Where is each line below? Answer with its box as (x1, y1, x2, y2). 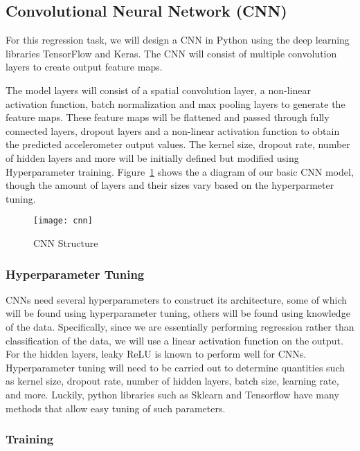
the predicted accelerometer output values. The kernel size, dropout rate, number (6, 137, 350, 151)
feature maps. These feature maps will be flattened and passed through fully (6, 110, 330, 125)
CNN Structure (33, 235, 98, 250)
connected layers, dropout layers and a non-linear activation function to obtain (6, 123, 340, 138)
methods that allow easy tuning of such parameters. (6, 401, 226, 415)
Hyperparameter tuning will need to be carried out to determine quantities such (6, 360, 345, 374)
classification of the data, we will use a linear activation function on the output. (6, 333, 343, 347)
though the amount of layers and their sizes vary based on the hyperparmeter (6, 178, 334, 192)
